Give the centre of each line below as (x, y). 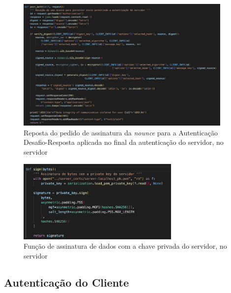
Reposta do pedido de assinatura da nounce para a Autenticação (121, 132)
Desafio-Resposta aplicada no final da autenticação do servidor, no (124, 142)
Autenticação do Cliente (66, 282)
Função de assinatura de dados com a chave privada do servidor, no (125, 246)
